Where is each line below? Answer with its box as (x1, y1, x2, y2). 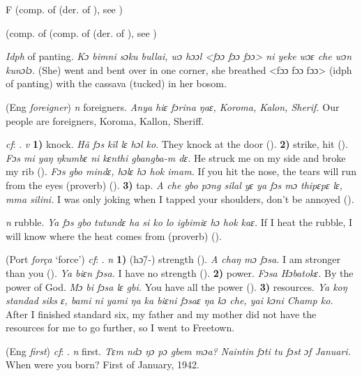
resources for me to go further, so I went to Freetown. (6, 320, 235, 335)
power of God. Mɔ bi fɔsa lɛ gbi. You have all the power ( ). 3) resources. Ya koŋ (6, 279, 347, 294)
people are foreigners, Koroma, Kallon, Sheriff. (6, 113, 204, 128)
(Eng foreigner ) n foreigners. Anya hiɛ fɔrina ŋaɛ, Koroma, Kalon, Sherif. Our (6, 99, 340, 114)
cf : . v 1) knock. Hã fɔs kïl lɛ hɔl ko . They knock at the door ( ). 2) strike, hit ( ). (6, 137, 348, 151)
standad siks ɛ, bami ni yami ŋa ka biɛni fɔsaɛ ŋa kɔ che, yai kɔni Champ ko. (6, 293, 333, 308)
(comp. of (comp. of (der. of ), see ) (6, 25, 157, 40)
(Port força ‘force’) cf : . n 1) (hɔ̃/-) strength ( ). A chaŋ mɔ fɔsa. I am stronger (6, 252, 341, 266)
